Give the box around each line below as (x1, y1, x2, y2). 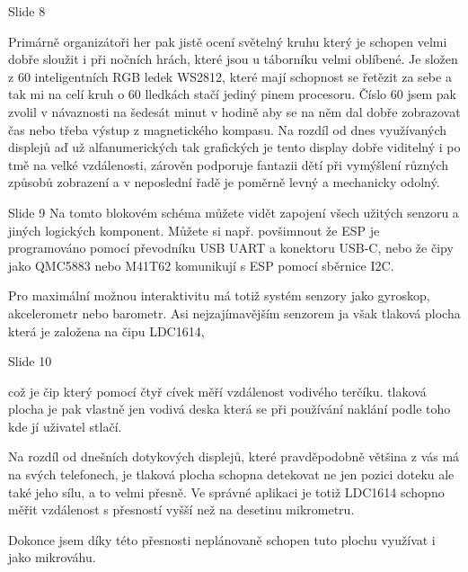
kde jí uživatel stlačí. (8, 416, 122, 435)
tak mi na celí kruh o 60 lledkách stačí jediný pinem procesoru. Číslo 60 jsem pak (8, 85, 456, 103)
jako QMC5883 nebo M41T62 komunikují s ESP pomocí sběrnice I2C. (8, 255, 394, 274)
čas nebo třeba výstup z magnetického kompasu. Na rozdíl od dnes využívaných (8, 120, 447, 139)
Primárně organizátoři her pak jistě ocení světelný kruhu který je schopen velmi (8, 31, 447, 50)
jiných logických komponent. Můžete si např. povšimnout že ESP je (8, 220, 380, 239)
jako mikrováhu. (8, 548, 96, 567)
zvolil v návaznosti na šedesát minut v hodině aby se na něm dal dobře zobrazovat (8, 102, 461, 121)
